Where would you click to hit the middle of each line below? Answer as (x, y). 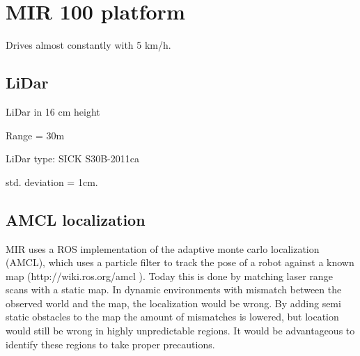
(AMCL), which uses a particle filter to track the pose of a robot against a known (180, 262)
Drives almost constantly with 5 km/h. (88, 45)
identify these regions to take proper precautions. (110, 344)
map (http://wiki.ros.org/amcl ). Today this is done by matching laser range (169, 276)
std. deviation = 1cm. (52, 181)
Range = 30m (35, 135)
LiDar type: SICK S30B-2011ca (72, 158)
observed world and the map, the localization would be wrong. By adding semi (173, 303)
